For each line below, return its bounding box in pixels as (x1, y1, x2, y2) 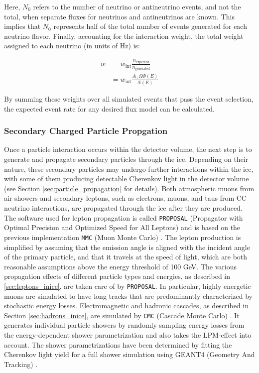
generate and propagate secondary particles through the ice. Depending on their (4, 154, 249, 164)
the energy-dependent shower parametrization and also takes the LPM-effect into (4, 330, 252, 340)
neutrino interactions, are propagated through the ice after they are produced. (4, 203, 243, 213)
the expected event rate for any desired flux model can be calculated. (4, 103, 215, 114)
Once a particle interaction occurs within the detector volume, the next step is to (4, 144, 252, 154)
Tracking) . (4, 359, 38, 369)
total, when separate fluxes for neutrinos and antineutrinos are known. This (4, 11, 235, 21)
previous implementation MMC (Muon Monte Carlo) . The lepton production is (4, 232, 241, 242)
